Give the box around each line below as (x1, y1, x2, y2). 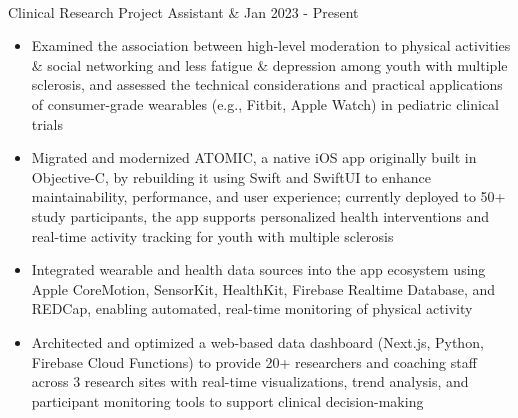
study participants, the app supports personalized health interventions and (31, 205, 490, 226)
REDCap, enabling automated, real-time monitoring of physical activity (31, 298, 473, 319)
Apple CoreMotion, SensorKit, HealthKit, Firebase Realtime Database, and (31, 278, 496, 299)
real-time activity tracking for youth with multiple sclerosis (31, 225, 394, 246)
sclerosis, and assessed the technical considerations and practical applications (31, 74, 503, 95)
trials (31, 113, 64, 134)
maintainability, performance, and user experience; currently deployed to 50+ (31, 186, 506, 207)
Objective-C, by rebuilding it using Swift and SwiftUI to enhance (31, 166, 431, 187)
